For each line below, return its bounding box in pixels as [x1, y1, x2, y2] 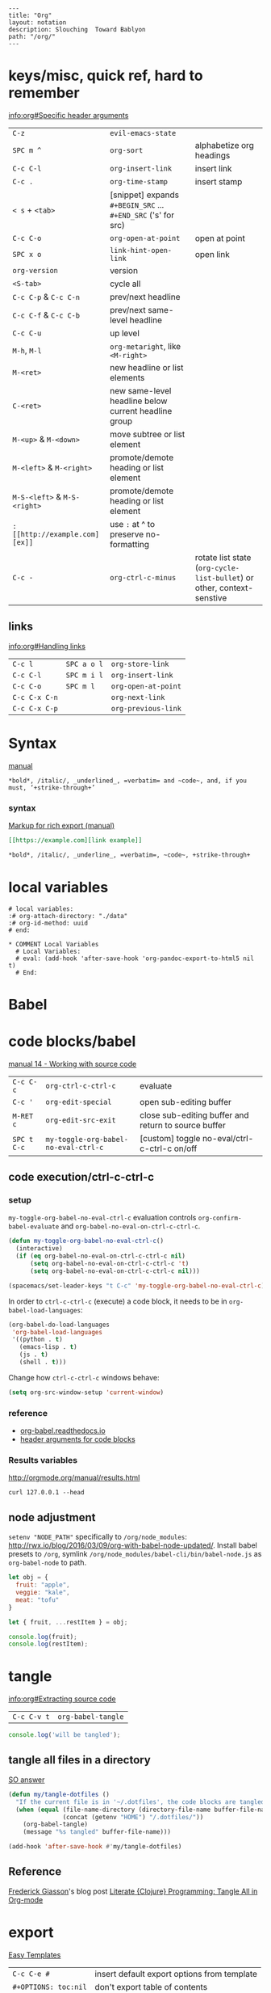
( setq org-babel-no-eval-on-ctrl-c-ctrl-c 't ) [29, 1260, 190, 1268]
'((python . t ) [11, 1335, 63, 1344]
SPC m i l [65, 670, 103, 680]
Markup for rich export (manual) [8, 820, 115, 830]
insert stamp [194, 175, 243, 187]
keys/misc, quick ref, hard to [8, 66, 203, 85]
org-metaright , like [110, 340, 181, 352]
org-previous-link [110, 704, 181, 713]
